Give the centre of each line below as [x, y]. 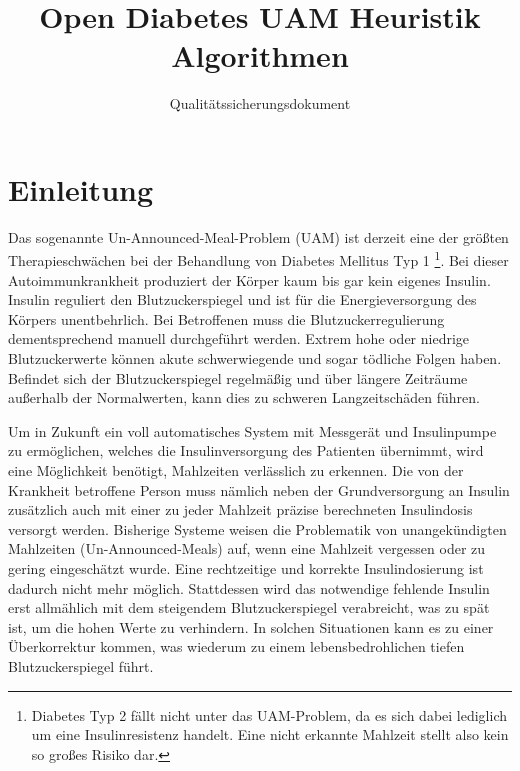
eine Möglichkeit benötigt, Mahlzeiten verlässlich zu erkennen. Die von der [236, 470]
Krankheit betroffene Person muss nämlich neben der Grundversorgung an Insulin [259, 489]
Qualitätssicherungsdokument [260, 103]
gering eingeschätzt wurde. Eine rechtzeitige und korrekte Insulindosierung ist [246, 568]
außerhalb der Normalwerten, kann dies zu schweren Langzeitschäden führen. [244, 397]
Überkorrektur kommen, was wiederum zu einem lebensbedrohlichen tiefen [236, 646]
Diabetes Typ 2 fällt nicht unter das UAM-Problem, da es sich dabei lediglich [269, 714]
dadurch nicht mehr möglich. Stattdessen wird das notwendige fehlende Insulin [249, 587]
